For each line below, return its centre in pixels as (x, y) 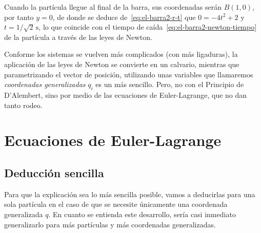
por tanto (19, 17)
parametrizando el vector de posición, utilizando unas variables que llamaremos (129, 74)
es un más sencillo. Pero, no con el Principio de (170, 84)
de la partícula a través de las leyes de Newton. (78, 37)
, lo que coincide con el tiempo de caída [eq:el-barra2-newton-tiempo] (148, 27)
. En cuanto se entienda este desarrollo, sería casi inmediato (142, 214)
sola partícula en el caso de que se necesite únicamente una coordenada (116, 204)
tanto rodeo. (23, 105)
